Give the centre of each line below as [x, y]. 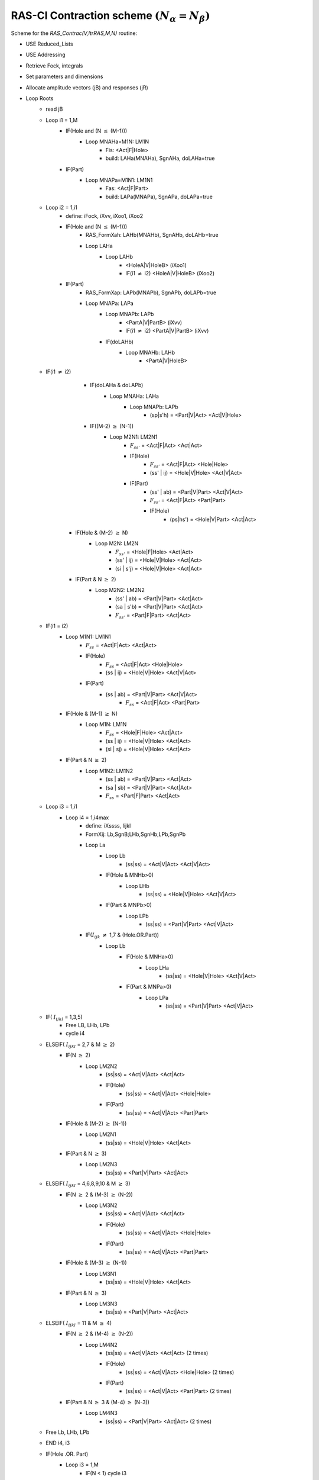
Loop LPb [137, 916]
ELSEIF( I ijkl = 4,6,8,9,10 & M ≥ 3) [88, 1184]
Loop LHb [138, 886]
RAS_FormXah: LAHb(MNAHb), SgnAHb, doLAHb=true [152, 235]
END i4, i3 [58, 1443]
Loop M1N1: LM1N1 [89, 637]
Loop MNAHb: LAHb [150, 353]
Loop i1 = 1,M [62, 120]
